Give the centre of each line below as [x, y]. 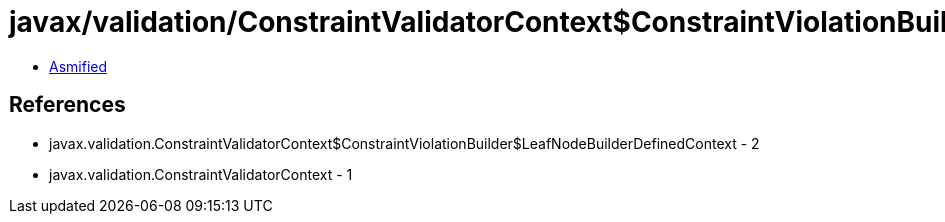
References [67, 105]
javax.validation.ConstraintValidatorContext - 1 [201, 174]
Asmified [78, 66]
